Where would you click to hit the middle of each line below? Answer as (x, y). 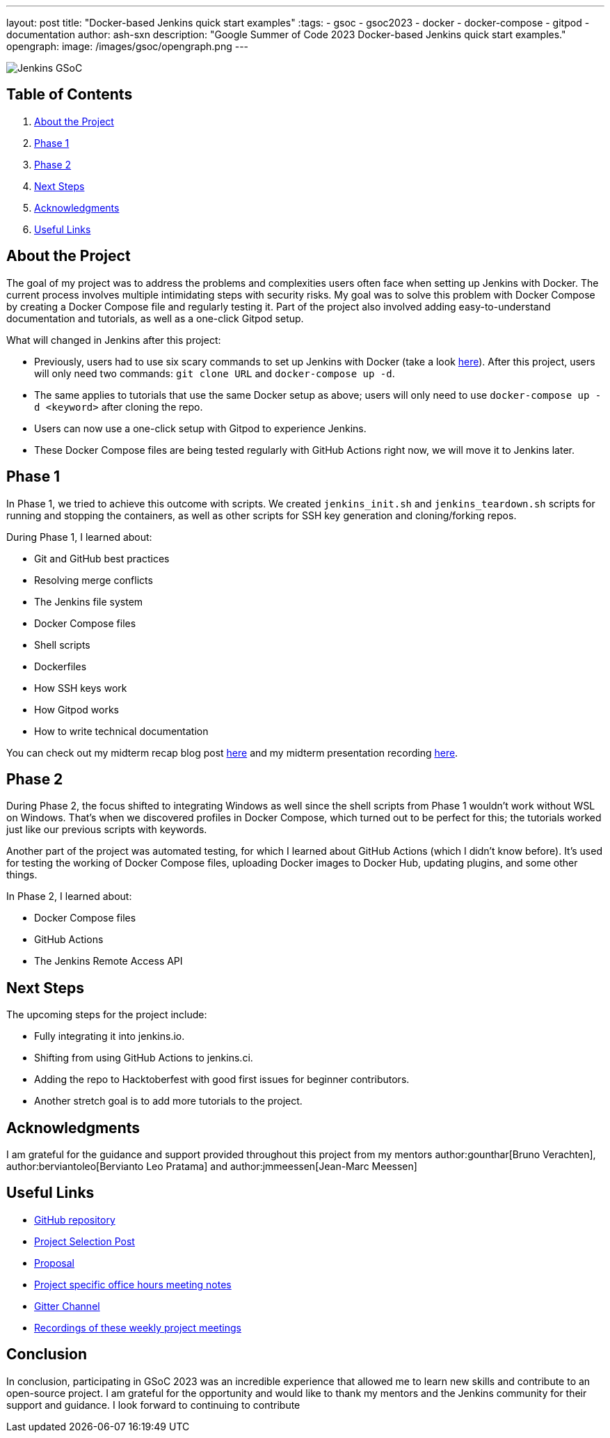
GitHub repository (75, 1219)
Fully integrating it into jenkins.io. (110, 1036)
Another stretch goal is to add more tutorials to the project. (168, 1101)
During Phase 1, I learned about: (79, 537)
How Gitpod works (77, 709)
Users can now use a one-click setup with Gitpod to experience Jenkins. (200, 428)
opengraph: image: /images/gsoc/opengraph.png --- (128, 46)
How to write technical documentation (121, 731)
